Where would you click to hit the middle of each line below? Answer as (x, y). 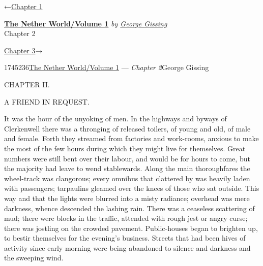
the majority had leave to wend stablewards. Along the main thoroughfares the (127, 168)
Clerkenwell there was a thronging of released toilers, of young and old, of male (127, 128)
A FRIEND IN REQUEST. (47, 101)
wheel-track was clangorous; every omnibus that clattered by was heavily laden (127, 178)
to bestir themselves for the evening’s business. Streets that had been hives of (125, 238)
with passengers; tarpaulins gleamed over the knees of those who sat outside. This (132, 188)
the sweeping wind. (34, 258)
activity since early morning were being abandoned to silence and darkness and (127, 247)
